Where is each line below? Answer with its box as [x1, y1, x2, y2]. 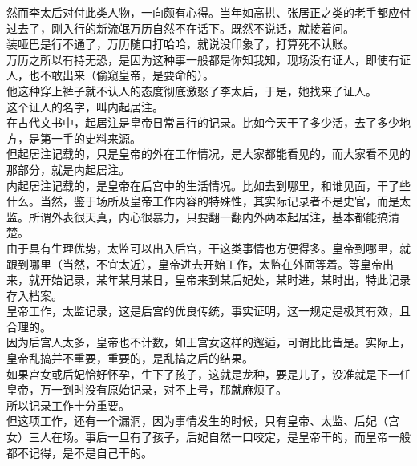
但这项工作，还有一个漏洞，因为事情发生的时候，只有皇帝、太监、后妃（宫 [6, 412, 399, 429]
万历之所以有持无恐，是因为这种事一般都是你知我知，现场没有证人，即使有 [6, 51, 399, 67]
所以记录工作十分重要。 [6, 396, 130, 413]
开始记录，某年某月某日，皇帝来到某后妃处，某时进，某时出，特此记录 [39, 271, 411, 288]
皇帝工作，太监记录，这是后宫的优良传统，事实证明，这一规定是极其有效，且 [6, 302, 411, 319]
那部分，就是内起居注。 [6, 160, 130, 177]
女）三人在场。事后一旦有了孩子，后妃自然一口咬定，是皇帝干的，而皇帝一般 [6, 428, 411, 445]
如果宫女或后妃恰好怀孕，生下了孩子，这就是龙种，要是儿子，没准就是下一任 [6, 365, 411, 382]
